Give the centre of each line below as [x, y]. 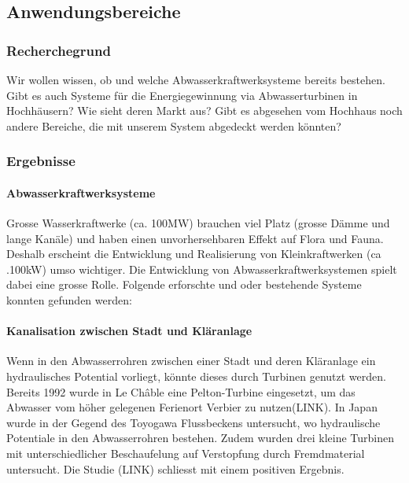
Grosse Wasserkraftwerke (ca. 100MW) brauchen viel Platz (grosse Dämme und [198, 223]
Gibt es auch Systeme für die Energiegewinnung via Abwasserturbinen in [182, 95]
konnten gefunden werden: [69, 299]
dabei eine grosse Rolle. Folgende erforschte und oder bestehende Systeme [184, 284]
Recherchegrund [59, 50]
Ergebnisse [41, 161]
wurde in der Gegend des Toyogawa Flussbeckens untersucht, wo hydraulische [193, 422]
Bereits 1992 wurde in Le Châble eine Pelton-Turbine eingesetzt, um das [181, 391]
